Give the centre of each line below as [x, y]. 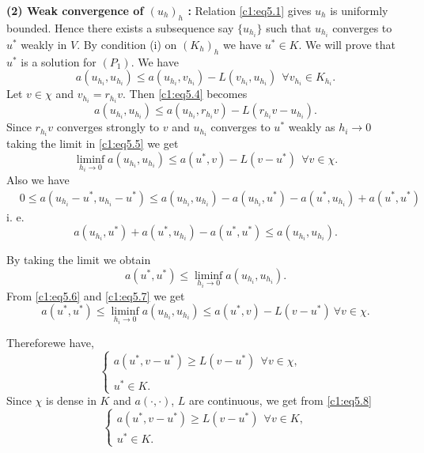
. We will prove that [347, 44]
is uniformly [359, 10]
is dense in [71, 400]
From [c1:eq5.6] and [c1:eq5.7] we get [96, 295]
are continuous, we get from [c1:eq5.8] [280, 400]
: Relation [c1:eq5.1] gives [250, 10]
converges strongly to [108, 127]
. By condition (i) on [127, 44]
